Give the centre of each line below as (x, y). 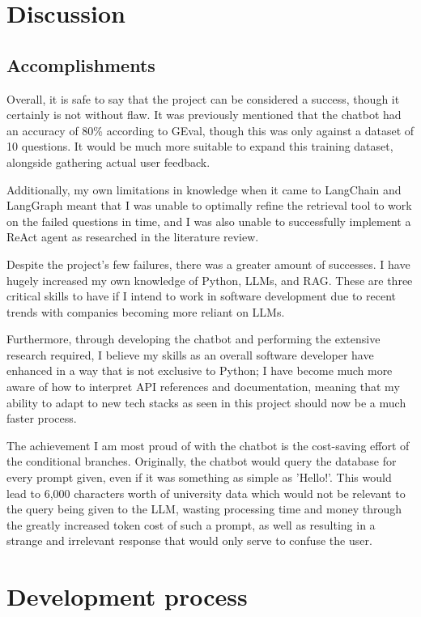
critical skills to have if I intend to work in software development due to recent (202, 296)
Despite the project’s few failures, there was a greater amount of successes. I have (208, 264)
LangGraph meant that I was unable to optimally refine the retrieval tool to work (209, 205)
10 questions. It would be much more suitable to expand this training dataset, (200, 146)
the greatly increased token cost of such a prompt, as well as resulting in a (191, 524)
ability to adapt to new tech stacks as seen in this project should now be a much (206, 402)
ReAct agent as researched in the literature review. (133, 237)
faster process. (42, 418)
